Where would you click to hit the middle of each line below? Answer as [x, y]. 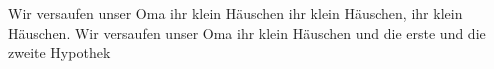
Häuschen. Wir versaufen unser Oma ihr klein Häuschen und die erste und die [247, 32]
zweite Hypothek [59, 52]
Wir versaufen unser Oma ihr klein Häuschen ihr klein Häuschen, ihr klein [235, 13]
